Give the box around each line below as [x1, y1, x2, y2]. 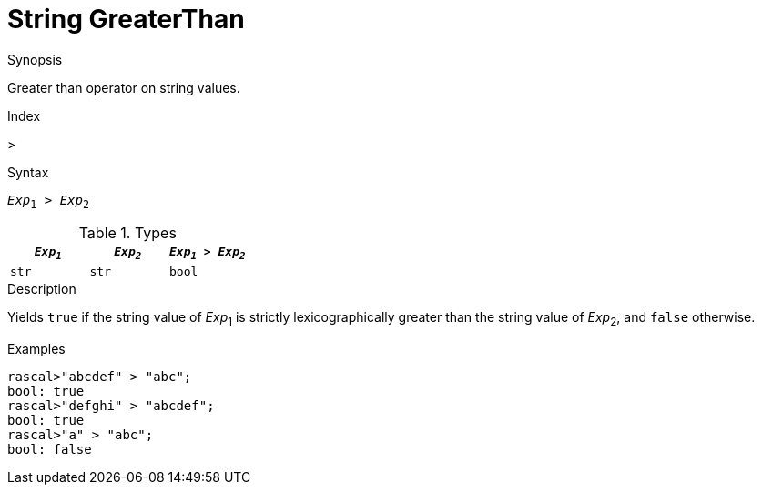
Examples [7, 340, 66, 356]
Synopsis [7, 51, 63, 67]
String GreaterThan [7, 4, 245, 35]
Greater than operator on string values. [7, 79, 240, 95]
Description [7, 281, 76, 297]
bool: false [7, 441, 92, 457]
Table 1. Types [78, 223, 177, 242]
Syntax [7, 164, 49, 180]
